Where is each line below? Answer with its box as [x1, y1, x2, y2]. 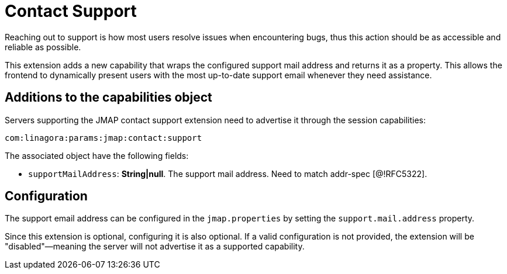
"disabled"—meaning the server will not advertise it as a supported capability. [5, 241, 305, 252]
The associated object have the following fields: [5, 150, 189, 161]
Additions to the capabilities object [5, 90, 212, 105]
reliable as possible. [5, 41, 81, 52]
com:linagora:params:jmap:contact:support [5, 133, 202, 143]
